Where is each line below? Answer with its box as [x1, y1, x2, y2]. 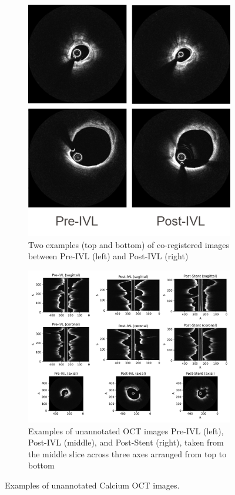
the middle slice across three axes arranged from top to [28, 447, 227, 460]
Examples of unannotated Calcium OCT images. [5, 478, 180, 491]
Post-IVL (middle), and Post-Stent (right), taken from [28, 436, 224, 448]
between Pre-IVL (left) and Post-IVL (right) [28, 250, 189, 262]
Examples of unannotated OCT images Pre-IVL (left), [28, 424, 224, 437]
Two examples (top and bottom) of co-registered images [28, 238, 230, 250]
